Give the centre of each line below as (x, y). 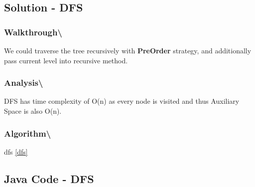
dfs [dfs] (16, 151)
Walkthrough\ (33, 32)
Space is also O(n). (33, 111)
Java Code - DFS (49, 178)
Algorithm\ (28, 133)
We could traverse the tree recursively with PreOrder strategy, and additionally (128, 50)
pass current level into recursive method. (66, 60)
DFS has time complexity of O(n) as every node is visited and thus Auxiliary (122, 101)
